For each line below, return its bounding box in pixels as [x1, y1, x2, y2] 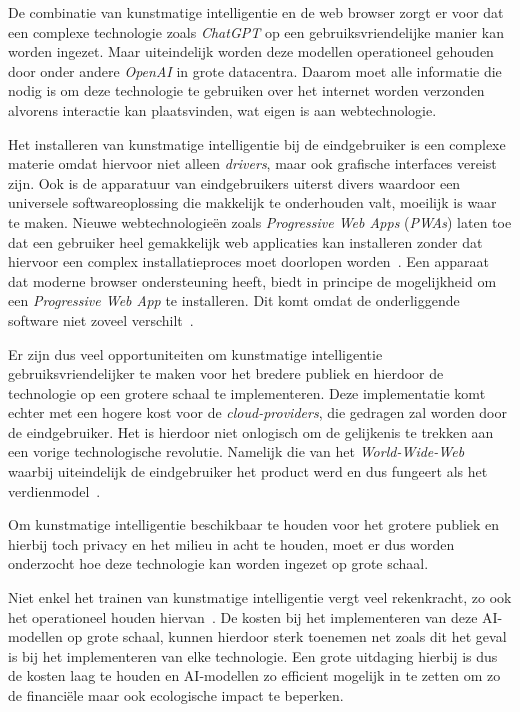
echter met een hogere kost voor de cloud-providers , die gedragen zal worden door [8, 402, 507, 423]
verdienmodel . [8, 480, 101, 501]
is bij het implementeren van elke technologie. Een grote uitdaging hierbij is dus [8, 645, 498, 666]
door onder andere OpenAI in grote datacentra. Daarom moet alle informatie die [8, 60, 502, 81]
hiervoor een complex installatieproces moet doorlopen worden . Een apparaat [8, 251, 489, 272]
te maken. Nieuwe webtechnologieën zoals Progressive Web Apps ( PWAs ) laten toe [8, 211, 512, 232]
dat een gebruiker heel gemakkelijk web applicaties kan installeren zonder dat [8, 231, 483, 252]
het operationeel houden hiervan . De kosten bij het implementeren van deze [8, 606, 478, 627]
